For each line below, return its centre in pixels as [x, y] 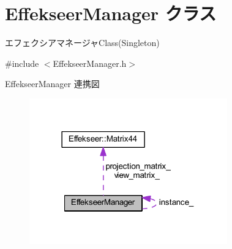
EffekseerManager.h [90, 63]
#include [22, 63]
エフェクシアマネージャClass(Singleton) [82, 43]
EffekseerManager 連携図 [52, 84]
